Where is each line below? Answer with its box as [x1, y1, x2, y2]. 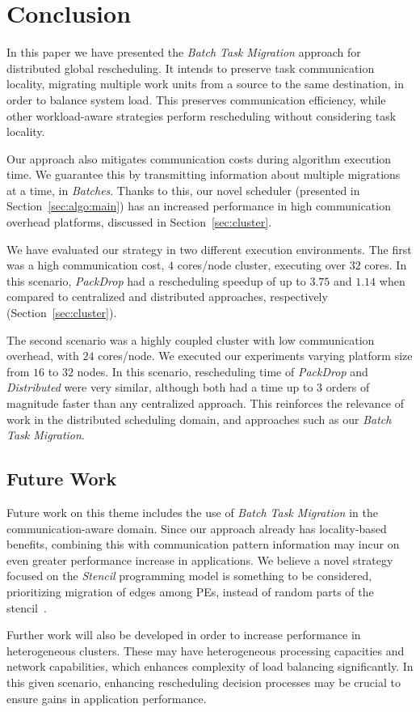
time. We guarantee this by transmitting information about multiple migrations [6, 166, 401, 183]
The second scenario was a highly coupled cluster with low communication [6, 331, 375, 348]
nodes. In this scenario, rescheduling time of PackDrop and [77, 362, 368, 379]
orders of [325, 379, 370, 396]
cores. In [364, 256, 407, 273]
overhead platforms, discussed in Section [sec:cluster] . [6, 214, 272, 231]
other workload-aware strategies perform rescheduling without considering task [6, 107, 397, 124]
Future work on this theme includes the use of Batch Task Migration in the [6, 503, 378, 520]
